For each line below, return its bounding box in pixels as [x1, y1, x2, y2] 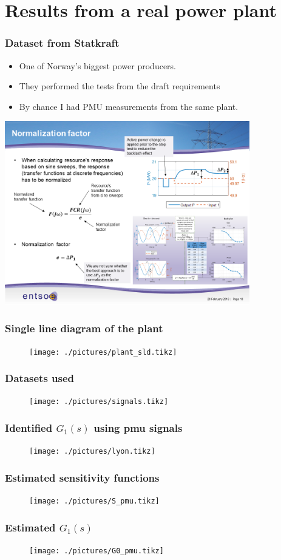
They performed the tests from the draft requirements [19, 80, 220, 92]
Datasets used [5, 370, 75, 386]
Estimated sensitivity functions [5, 470, 160, 485]
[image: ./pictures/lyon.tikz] [29, 447, 155, 456]
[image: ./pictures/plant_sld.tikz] [29, 347, 177, 357]
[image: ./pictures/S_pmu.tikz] [29, 497, 160, 506]
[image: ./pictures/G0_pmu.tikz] [29, 547, 164, 556]
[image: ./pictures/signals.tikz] [29, 397, 169, 406]
